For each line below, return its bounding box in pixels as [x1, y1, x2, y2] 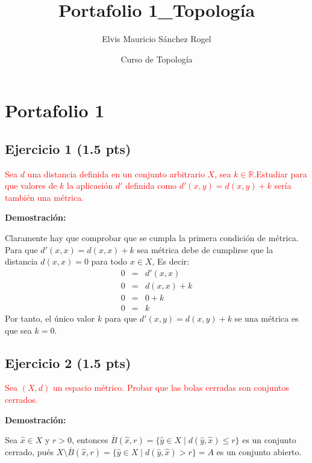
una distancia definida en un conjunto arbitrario [27, 167, 205, 180]
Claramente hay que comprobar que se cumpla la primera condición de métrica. [5, 231, 299, 244]
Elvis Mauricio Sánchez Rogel [102, 32, 211, 45]
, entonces [72, 434, 108, 446]
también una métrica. [5, 191, 84, 203]
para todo [91, 255, 128, 268]
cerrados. [5, 393, 38, 405]
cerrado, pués [5, 446, 54, 458]
